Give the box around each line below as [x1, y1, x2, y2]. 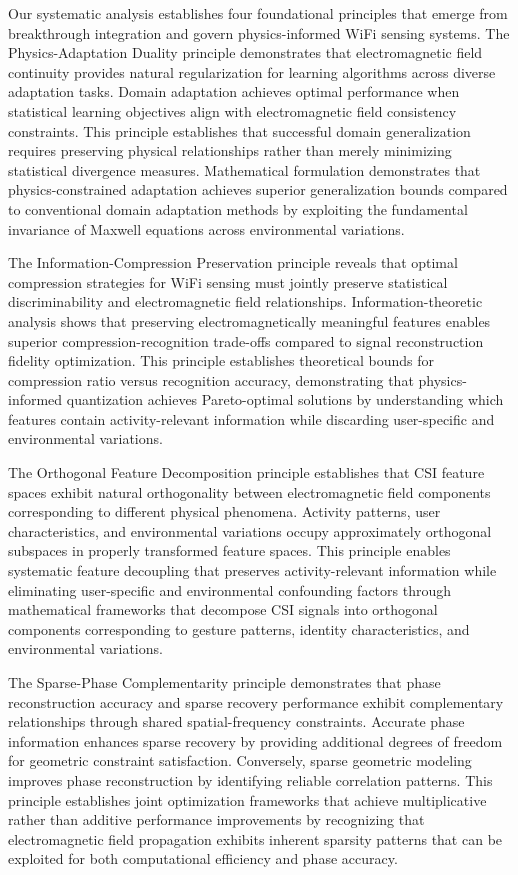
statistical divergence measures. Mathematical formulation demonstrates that [8, 159, 481, 180]
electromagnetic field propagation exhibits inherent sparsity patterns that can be [8, 828, 503, 849]
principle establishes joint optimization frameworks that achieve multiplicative [8, 789, 487, 810]
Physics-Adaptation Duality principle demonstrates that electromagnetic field [8, 42, 483, 63]
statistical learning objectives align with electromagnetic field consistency [8, 100, 457, 121]
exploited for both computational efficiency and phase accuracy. [8, 848, 398, 869]
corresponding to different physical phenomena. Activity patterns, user [8, 501, 441, 522]
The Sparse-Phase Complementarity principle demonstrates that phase [8, 672, 441, 692]
